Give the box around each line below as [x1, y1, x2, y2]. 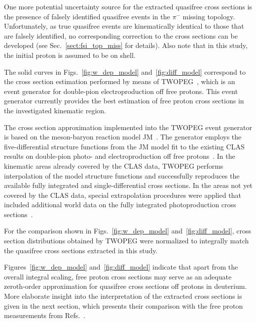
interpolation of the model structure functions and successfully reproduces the [4, 170, 240, 181]
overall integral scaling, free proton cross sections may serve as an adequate [4, 271, 232, 281]
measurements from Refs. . [4, 310, 85, 321]
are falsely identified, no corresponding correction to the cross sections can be [4, 30, 238, 41]
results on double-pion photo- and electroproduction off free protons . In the [4, 151, 235, 161]
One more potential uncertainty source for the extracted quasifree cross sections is [4, 1, 252, 11]
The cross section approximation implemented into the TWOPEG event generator [4, 122, 252, 132]
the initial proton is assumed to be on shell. [4, 49, 136, 60]
